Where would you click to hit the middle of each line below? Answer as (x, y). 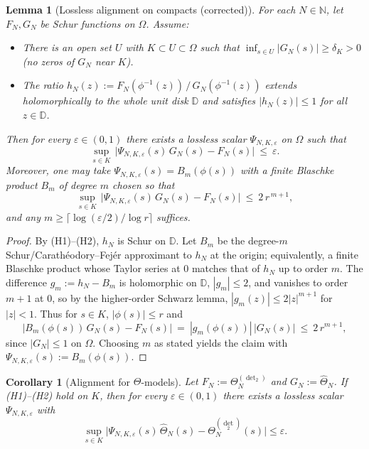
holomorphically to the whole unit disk (105, 101)
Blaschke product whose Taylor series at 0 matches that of (133, 268)
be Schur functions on (87, 23)
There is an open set (67, 47)
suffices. (173, 216)
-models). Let (170, 381)
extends (281, 85)
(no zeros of (48, 61)
